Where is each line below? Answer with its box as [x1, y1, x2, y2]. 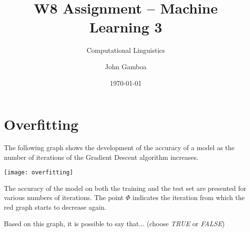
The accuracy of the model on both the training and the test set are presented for [4, 183, 247, 193]
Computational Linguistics [86, 45, 165, 55]
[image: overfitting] [4, 169, 74, 176]
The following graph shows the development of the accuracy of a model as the [4, 142, 235, 153]
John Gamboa [105, 61, 147, 71]
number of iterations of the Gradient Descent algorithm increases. [4, 152, 199, 162]
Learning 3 [89, 17, 162, 37]
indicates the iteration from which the [132, 192, 245, 202]
